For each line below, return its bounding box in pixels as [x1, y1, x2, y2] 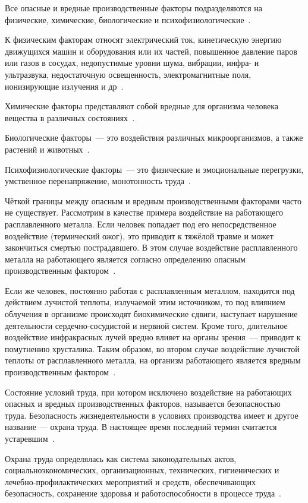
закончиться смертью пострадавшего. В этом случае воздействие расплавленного [5, 241, 298, 254]
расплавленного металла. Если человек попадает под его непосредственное [5, 217, 276, 230]
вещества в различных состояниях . [5, 111, 135, 124]
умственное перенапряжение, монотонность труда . [5, 175, 191, 187]
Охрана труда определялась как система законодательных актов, [5, 452, 237, 464]
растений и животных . [5, 143, 90, 155]
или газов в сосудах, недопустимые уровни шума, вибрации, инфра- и [5, 56, 259, 69]
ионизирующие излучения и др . [5, 80, 124, 92]
